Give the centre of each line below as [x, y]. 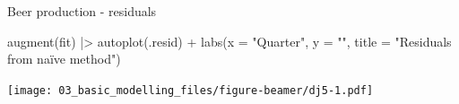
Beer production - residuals [82, 11]
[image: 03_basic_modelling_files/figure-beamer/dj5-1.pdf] [191, 90]
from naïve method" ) [64, 59]
